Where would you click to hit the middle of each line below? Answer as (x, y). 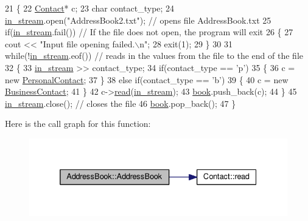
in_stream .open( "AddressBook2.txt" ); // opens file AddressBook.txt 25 (138, 20)
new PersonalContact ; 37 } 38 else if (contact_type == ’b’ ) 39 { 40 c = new (147, 79)
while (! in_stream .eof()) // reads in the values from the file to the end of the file (154, 56)
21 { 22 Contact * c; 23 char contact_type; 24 (90, 8)
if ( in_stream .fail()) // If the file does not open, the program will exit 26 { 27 (149, 32)
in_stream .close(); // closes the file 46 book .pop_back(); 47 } (121, 103)
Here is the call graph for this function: (78, 124)
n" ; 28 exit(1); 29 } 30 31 (186, 43)
